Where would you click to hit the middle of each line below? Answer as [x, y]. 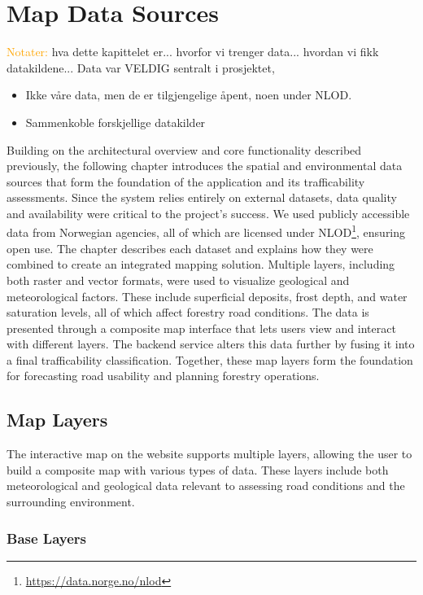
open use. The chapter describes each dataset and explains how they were [190, 248]
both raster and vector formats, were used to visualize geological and [178, 280]
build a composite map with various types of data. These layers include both [198, 469]
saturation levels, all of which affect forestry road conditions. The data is [188, 312]
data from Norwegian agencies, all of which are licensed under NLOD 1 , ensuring [206, 231]
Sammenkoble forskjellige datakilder [116, 122]
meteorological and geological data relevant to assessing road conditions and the [206, 486]
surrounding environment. [71, 502]
